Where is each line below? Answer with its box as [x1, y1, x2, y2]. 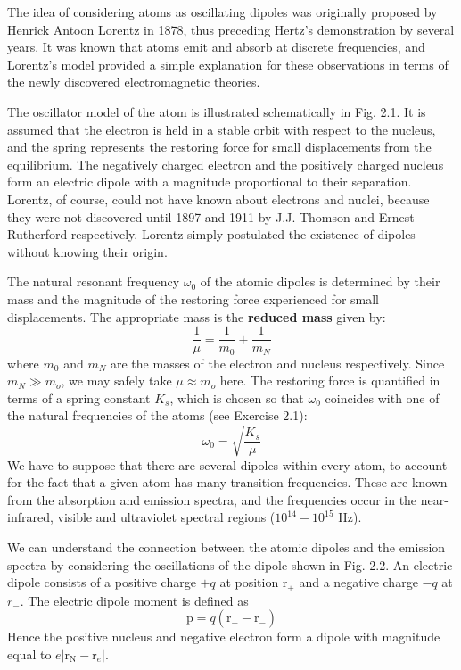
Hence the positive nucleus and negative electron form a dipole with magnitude [7, 627, 440, 646]
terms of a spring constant [7, 388, 151, 407]
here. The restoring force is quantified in [219, 371, 440, 390]
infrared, [7, 508, 54, 526]
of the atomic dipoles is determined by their [200, 272, 440, 291]
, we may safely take [61, 371, 172, 390]
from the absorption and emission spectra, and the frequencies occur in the [7, 490, 417, 509]
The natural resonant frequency [7, 272, 180, 291]
